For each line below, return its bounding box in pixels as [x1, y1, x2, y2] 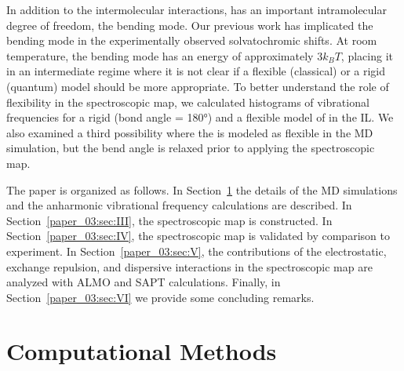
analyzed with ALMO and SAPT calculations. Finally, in [6, 274, 281, 290]
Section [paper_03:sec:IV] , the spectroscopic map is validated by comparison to [6, 227, 390, 244]
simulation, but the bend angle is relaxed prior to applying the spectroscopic [6, 140, 375, 156]
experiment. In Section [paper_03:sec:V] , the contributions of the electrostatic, [6, 242, 387, 259]
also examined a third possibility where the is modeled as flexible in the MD [6, 124, 373, 140]
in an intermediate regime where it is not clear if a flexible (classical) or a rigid [6, 63, 386, 79]
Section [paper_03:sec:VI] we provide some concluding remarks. [6, 289, 315, 305]
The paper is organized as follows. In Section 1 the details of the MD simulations [6, 181, 398, 198]
